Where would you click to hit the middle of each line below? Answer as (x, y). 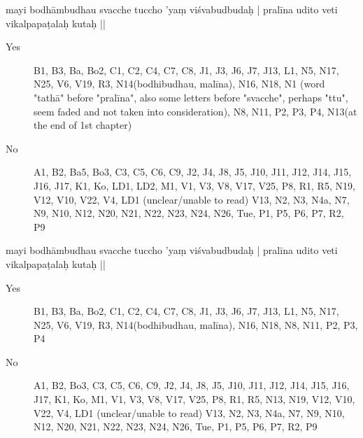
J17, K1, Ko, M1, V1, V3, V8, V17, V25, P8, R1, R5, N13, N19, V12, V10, (194, 399)
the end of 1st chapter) (83, 125)
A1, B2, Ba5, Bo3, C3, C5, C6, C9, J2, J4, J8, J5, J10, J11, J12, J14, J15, (193, 172)
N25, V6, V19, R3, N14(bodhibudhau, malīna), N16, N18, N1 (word (179, 84)
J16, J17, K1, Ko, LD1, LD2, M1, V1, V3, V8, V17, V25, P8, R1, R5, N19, (194, 185)
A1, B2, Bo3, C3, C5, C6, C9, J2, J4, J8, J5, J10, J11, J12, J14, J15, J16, (192, 385)
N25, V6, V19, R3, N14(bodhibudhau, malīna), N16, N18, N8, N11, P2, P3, (196, 324)
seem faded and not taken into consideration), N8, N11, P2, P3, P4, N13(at (195, 111)
